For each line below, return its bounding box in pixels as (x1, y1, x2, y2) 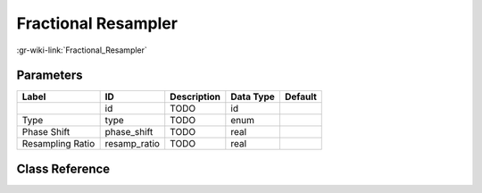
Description (170, 90, 221, 103)
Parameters (16, 68, 83, 83)
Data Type (230, 90, 276, 103)
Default (284, 90, 317, 103)
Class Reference (16, 161, 111, 176)
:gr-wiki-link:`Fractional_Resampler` (16, 45, 147, 55)
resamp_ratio (104, 138, 161, 150)
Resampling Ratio (21, 138, 96, 150)
